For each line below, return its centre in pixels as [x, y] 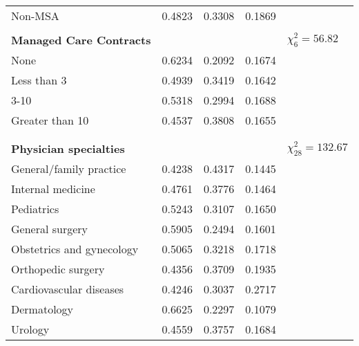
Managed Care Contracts [81, 40]
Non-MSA [35, 16]
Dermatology [42, 309]
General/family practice [69, 169]
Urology [30, 329]
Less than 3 [39, 80]
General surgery [50, 229]
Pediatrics [35, 209]
